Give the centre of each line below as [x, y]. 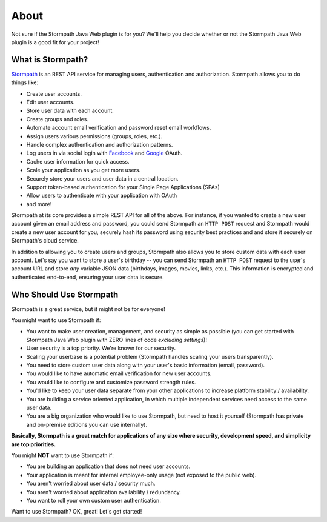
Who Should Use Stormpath [65, 294]
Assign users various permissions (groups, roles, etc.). [94, 136]
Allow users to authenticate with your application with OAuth [102, 196]
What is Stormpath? [50, 60]
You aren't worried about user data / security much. [91, 484]
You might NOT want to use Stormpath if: [63, 455]
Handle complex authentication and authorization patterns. [100, 144]
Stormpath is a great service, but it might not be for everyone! [88, 309]
